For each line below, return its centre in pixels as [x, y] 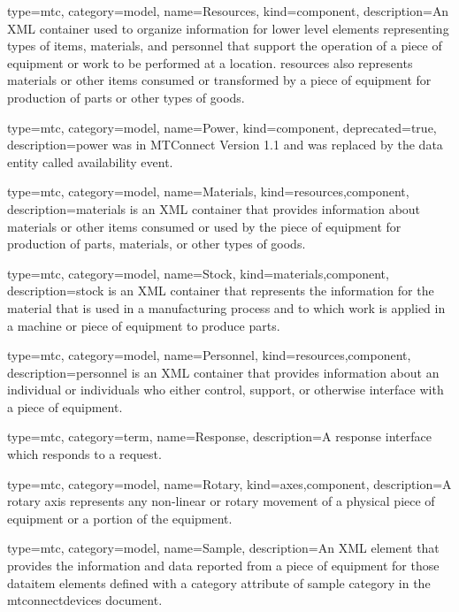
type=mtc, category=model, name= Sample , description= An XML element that [223, 548]
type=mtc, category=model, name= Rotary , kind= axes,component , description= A [229, 483]
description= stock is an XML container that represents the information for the [221, 291]
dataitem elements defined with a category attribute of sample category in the [219, 582]
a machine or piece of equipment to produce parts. [144, 325]
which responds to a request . [84, 454]
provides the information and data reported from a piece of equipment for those [223, 566]
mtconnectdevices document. [85, 600]
